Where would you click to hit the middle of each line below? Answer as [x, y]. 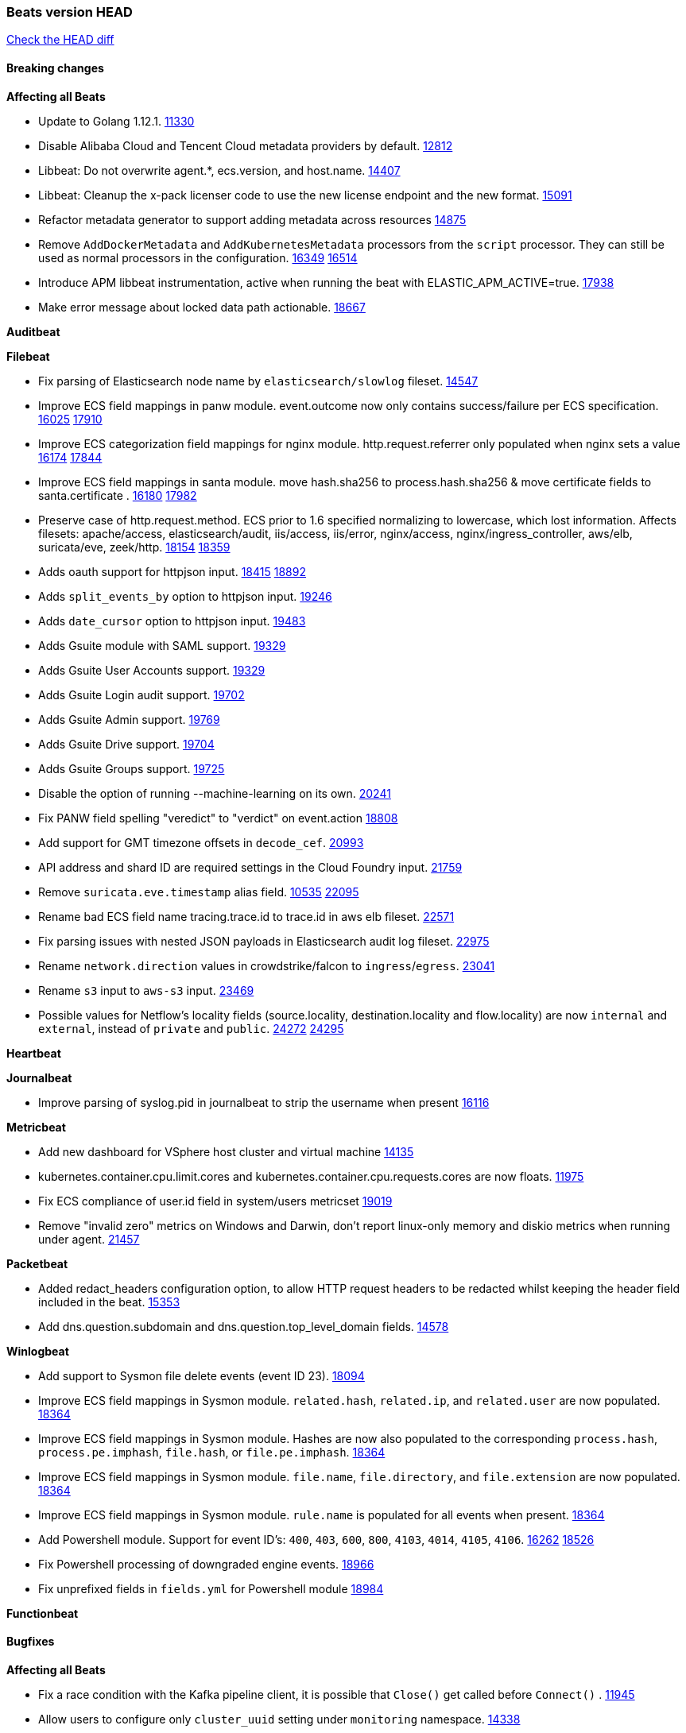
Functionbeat [43, 1613]
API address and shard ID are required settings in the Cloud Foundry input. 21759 [250, 867]
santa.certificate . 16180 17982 [118, 495]
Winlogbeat [38, 1351]
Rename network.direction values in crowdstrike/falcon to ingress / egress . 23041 [267, 965]
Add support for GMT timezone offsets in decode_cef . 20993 [201, 842]
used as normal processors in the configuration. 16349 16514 [198, 257]
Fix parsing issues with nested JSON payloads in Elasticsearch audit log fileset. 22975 [264, 941]
